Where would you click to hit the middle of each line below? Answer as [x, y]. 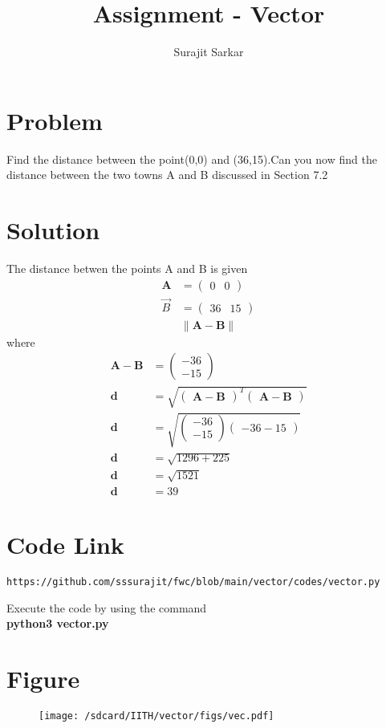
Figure [43, 678]
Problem [55, 120]
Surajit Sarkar [209, 52]
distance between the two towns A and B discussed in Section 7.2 [167, 175]
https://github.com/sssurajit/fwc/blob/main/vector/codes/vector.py [193, 582]
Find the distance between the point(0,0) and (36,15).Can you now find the [192, 159]
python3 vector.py [58, 623]
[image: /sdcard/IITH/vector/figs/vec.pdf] [156, 716]
